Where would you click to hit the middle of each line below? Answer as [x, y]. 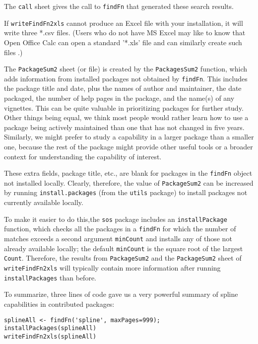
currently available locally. [44, 202]
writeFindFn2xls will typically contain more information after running [112, 268]
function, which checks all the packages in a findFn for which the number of [120, 229]
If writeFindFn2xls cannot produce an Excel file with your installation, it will [124, 23]
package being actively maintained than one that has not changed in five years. [124, 127]
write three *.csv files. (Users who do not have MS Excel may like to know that [125, 33]
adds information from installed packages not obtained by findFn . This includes [126, 78]
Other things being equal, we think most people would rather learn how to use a [126, 117]
